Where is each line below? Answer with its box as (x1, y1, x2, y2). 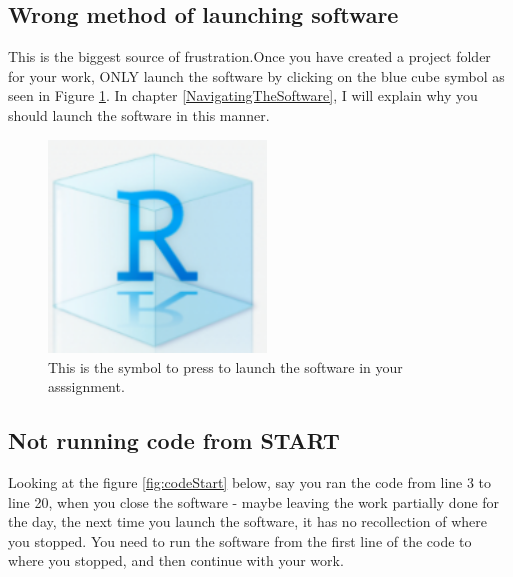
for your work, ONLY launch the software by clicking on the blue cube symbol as (8, 65, 505, 86)
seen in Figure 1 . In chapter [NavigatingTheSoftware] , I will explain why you (8, 85, 478, 106)
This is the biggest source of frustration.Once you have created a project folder (8, 46, 491, 67)
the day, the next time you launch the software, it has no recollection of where (8, 511, 487, 532)
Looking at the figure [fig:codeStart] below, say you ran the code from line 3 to (8, 472, 492, 493)
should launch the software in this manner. (8, 104, 270, 125)
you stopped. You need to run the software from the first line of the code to (8, 530, 472, 551)
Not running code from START (8, 425, 340, 456)
